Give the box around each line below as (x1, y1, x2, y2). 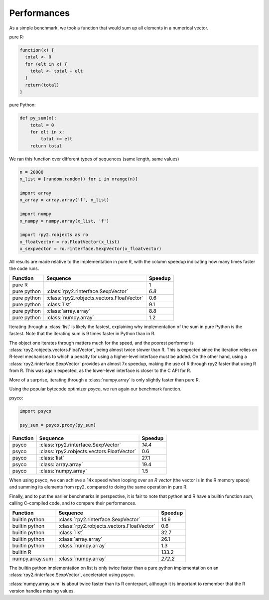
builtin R (12, 548, 32, 555)
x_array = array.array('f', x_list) (19, 197, 110, 203)
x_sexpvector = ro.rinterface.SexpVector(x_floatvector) (19, 246, 162, 251)
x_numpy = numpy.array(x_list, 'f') (19, 218, 110, 224)
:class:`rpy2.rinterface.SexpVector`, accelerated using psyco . (9, 572, 135, 578)
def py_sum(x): (19, 115, 57, 121)
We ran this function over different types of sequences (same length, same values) (9, 156, 179, 162)
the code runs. (9, 265, 39, 271)
